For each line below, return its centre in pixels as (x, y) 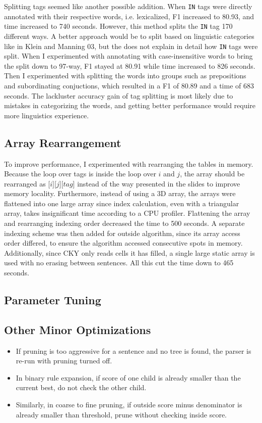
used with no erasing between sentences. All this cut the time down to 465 (119, 263)
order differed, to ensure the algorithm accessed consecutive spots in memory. (123, 243)
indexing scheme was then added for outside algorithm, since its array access (122, 233)
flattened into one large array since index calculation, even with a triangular (122, 203)
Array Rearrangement (63, 142)
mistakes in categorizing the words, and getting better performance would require (130, 105)
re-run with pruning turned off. (64, 361)
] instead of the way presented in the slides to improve (156, 183)
